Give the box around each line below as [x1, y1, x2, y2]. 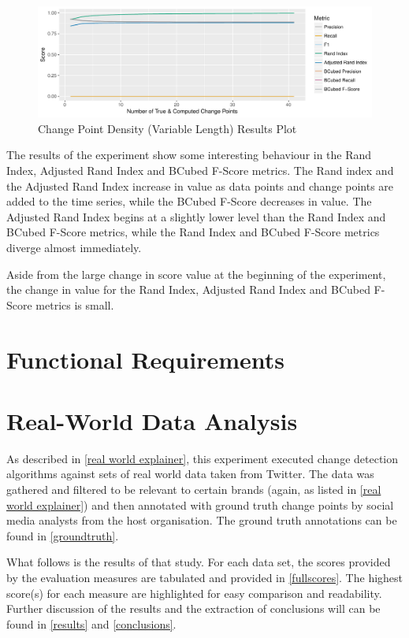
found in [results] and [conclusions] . [6, 615, 177, 632]
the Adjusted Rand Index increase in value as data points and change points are [6, 177, 394, 194]
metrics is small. [35, 296, 114, 313]
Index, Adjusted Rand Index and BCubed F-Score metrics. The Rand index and [6, 161, 394, 178]
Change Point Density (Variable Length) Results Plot [38, 120, 297, 136]
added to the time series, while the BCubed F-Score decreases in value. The [6, 193, 372, 210]
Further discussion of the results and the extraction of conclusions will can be [6, 600, 381, 617]
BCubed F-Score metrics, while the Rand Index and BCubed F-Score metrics [6, 224, 380, 240]
